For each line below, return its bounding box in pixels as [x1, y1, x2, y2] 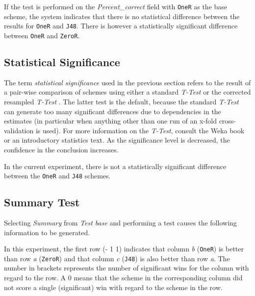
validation [4, 125, 34, 135]
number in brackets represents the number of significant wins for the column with [4, 263, 249, 273]
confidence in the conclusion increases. [4, 144, 119, 154]
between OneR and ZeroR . [4, 30, 80, 40]
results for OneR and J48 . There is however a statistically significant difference [4, 21, 238, 31]
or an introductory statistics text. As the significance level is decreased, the [4, 135, 230, 145]
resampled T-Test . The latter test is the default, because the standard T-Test [4, 96, 239, 106]
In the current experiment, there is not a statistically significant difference [4, 161, 227, 171]
